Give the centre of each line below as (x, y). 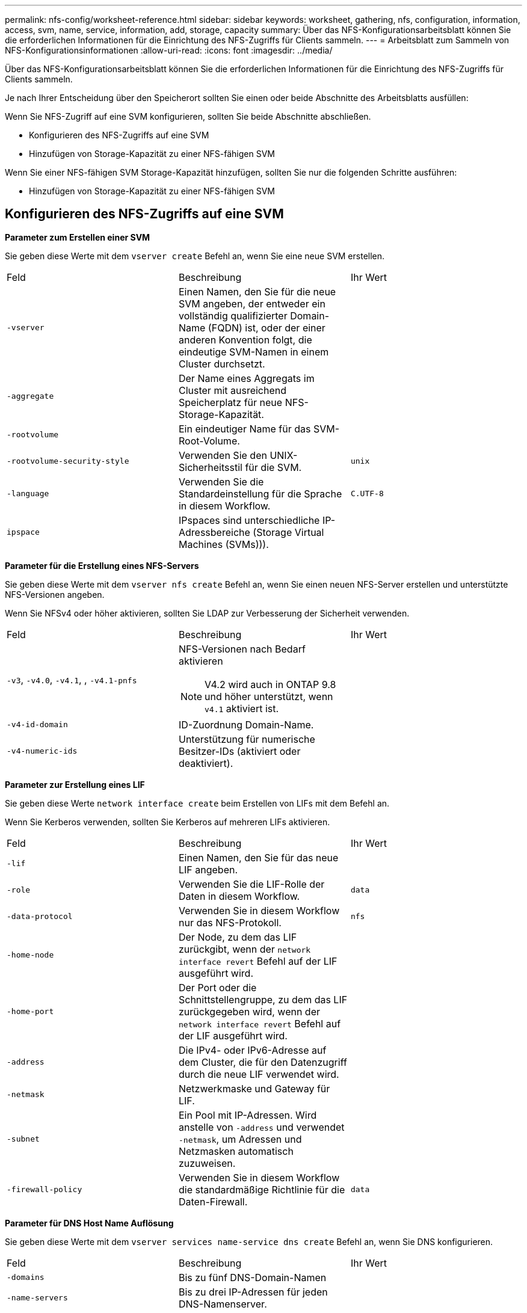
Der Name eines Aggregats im (246, 378)
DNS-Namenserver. (223, 1304)
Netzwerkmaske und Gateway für (254, 1088)
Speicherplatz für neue (230, 402)
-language (28, 494)
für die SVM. (273, 467)
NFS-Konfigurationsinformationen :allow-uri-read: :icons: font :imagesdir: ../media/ (169, 50)
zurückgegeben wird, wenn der (249, 1011)
